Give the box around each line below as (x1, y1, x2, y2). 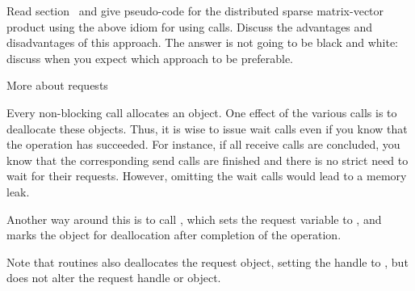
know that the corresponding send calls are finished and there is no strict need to (6, 151, 409, 168)
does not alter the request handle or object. (6, 269, 221, 286)
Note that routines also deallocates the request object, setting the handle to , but (6, 253, 409, 270)
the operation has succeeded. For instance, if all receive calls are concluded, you (6, 136, 400, 153)
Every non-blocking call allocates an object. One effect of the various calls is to (6, 103, 397, 120)
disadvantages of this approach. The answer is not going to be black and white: (6, 34, 399, 51)
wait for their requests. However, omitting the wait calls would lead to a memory (6, 167, 407, 184)
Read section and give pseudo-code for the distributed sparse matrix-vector (6, 2, 384, 19)
